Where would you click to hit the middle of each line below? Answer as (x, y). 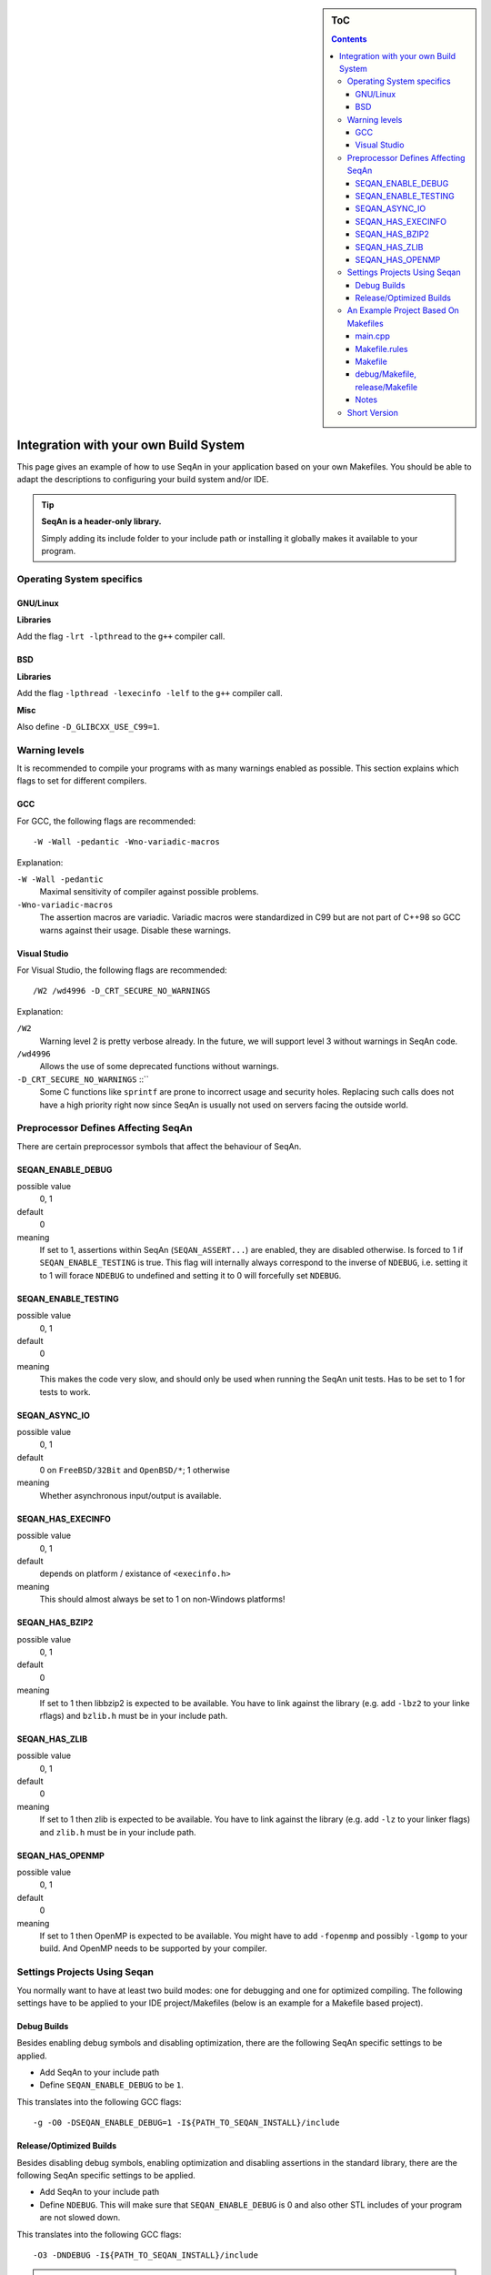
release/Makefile (386, 387)
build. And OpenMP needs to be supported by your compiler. (153, 1948)
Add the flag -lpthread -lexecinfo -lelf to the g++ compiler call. (150, 693)
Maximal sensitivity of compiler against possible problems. (149, 892)
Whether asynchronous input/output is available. (130, 1495)
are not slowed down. (80, 2218)
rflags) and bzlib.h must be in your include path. (134, 1715)
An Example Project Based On (403, 310)
